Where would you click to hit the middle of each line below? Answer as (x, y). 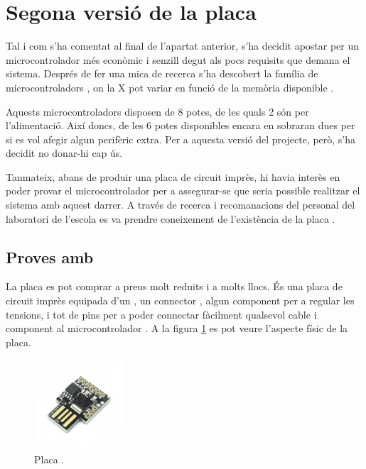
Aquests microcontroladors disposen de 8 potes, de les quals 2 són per (157, 111)
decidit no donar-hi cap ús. (64, 153)
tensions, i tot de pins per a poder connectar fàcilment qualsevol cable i (161, 314)
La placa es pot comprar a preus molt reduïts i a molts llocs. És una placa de (174, 286)
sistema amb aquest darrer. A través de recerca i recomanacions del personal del (181, 205)
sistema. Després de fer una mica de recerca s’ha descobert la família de (162, 73)
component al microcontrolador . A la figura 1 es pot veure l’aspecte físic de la (177, 328)
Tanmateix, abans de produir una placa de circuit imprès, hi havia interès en (173, 176)
